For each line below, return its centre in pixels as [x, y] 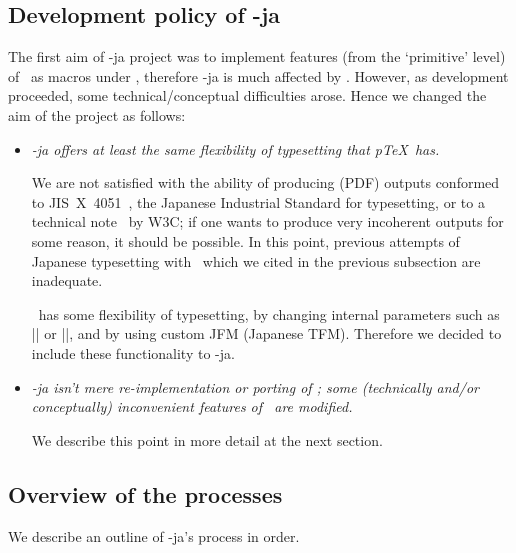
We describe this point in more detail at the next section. [207, 439]
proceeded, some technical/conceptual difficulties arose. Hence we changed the [247, 95]
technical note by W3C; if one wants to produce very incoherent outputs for [267, 221]
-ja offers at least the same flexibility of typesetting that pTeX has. [235, 148]
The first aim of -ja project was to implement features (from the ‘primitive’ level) [257, 56]
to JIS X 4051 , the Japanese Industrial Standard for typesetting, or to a [258, 201]
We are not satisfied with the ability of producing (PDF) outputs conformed [265, 182]
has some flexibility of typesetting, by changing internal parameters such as [269, 313]
